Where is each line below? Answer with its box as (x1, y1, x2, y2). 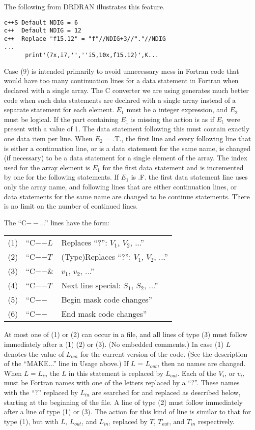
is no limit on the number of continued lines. (4, 201, 138, 211)
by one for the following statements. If (4, 172, 119, 182)
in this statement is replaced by (68, 368, 164, 378)
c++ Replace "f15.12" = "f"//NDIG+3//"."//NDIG (4, 35, 166, 42)
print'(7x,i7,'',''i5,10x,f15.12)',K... (25, 52, 159, 59)
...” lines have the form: (40, 217, 110, 227)
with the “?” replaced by (4, 387, 78, 397)
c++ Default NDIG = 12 (4, 27, 82, 34)
